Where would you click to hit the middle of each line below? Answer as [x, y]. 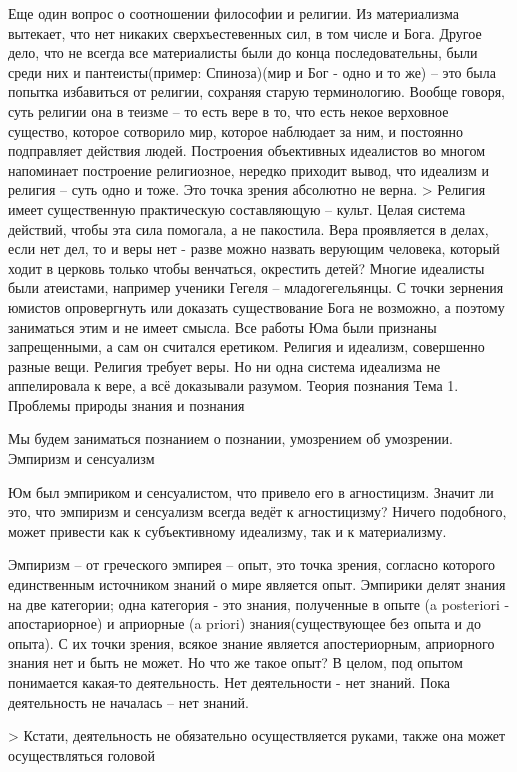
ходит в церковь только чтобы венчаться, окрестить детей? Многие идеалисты [246, 267]
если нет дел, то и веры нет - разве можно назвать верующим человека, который [254, 248]
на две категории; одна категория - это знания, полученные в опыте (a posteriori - [259, 603]
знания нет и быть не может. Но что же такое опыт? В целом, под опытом [235, 662]
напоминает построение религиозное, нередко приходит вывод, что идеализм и [248, 169]
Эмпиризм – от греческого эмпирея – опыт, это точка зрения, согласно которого [251, 564]
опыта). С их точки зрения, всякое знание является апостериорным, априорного [251, 642]
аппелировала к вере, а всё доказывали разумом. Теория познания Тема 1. [233, 385]
